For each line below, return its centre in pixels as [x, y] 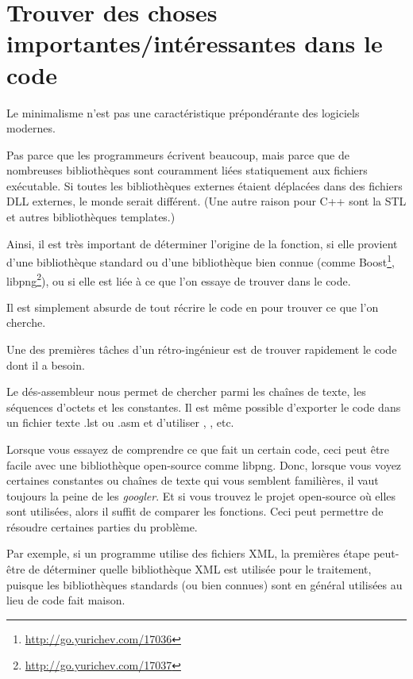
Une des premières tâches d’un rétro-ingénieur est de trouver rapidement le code [202, 349]
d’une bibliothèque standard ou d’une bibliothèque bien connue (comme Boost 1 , [201, 261]
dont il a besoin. [46, 364]
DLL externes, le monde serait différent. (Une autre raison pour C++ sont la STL [206, 201]
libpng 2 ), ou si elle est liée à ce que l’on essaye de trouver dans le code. [179, 279]
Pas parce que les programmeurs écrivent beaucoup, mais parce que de [178, 154]
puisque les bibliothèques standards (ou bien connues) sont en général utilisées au [205, 584]
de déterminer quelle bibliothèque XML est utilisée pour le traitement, [200, 569]
